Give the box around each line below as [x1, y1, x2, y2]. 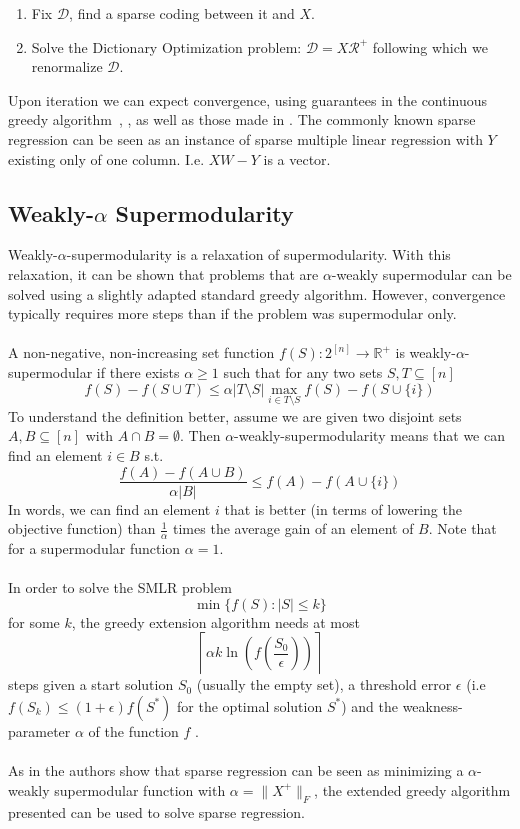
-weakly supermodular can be [331, 263, 512, 284]
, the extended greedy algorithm [314, 779, 511, 800]
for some [8, 611, 60, 632]
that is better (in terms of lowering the [224, 498, 462, 519]
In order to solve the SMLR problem [8, 577, 232, 598]
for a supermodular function [8, 538, 181, 558]
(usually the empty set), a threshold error [196, 674, 452, 695]
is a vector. [263, 148, 331, 169]
